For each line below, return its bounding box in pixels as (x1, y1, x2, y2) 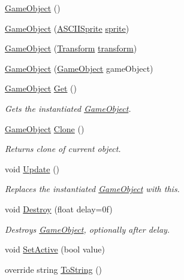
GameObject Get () (5, 82, 77, 95)
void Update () (5, 162, 60, 175)
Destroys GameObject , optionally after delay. (5, 223, 170, 235)
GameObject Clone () (5, 122, 85, 135)
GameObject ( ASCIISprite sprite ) (5, 22, 129, 34)
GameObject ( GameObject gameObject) (5, 62, 153, 74)
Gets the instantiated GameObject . (5, 102, 131, 114)
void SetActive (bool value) (5, 243, 105, 255)
